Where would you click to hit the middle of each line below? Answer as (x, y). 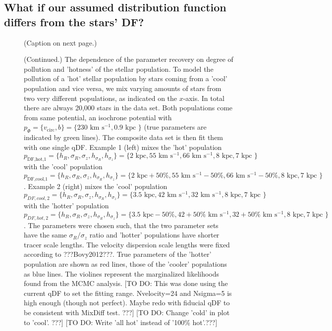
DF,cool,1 (38, 179)
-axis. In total (204, 98)
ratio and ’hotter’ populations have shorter (154, 235)
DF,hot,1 (37, 160)
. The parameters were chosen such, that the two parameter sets (121, 225)
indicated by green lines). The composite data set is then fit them (124, 137)
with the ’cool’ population (63, 166)
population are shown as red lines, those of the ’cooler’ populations (126, 263)
